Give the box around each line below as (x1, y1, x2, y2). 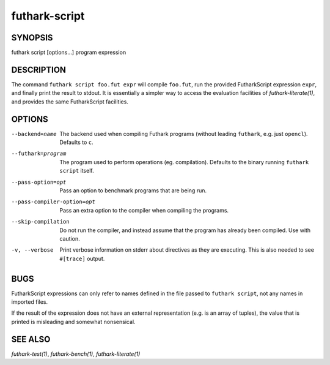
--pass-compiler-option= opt (11, 198, 96, 205)
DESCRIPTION (11, 64, 67, 75)
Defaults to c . (59, 138, 94, 146)
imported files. (11, 298, 48, 306)
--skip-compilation (11, 218, 70, 225)
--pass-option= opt (11, 178, 67, 186)
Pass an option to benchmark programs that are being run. (59, 187, 207, 194)
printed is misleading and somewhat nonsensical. (11, 318, 136, 325)
